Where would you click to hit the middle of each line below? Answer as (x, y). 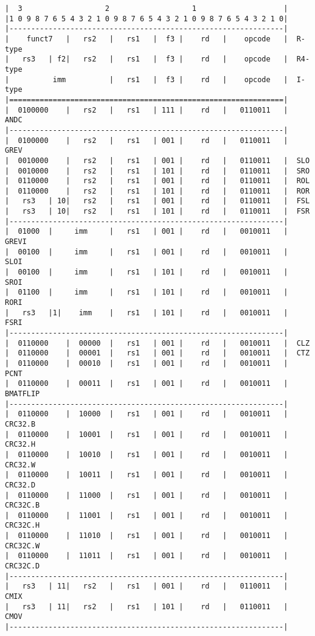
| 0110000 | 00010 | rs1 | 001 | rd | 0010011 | (147, 363)
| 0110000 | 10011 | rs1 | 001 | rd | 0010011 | (147, 475)
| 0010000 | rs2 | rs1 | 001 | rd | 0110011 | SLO (157, 160)
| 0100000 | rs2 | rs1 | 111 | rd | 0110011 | (147, 110)
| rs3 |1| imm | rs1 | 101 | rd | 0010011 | (147, 313)
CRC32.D (20, 485)
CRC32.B (20, 424)
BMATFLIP (22, 393)
